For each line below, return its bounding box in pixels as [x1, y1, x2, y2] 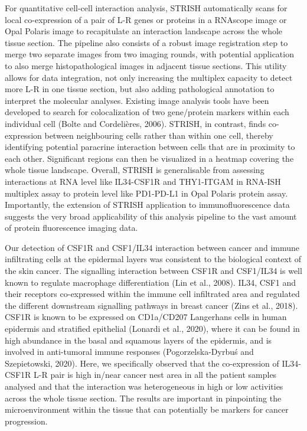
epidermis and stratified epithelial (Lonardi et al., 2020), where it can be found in [5, 322, 300, 335]
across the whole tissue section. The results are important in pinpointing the [5, 391, 282, 404]
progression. [5, 414, 48, 427]
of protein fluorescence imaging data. [5, 221, 138, 234]
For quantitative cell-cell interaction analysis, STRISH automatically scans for [5, 2, 288, 14]
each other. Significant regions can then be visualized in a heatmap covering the [5, 152, 294, 164]
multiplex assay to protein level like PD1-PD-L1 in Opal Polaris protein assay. [5, 187, 288, 199]
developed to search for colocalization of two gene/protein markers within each [5, 106, 289, 118]
